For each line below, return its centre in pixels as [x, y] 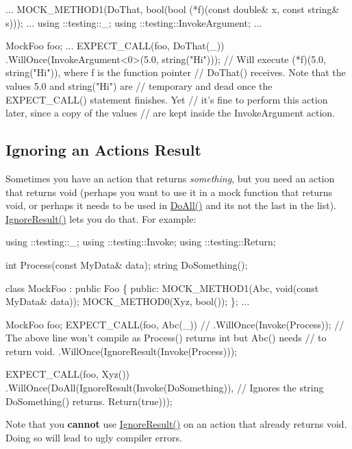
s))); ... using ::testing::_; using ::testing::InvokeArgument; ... [134, 22]
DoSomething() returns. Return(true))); [89, 401]
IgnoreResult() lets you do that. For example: [101, 218]
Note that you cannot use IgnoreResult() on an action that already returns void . [176, 424]
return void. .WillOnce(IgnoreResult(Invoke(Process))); [121, 351]
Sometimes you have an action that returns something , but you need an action [170, 178]
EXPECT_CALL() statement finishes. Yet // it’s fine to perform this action [167, 99]
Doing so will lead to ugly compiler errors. [94, 437]
